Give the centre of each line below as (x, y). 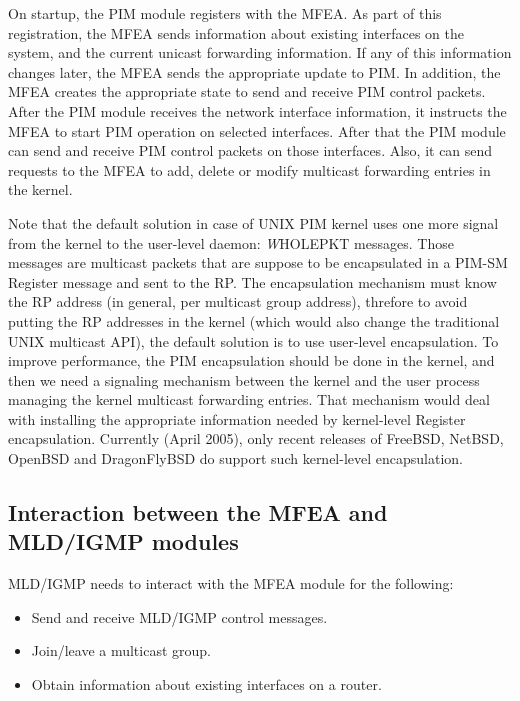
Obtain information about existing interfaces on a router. (206, 684)
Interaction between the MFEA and (198, 512)
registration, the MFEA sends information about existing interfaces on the (236, 32)
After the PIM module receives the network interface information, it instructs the (257, 110)
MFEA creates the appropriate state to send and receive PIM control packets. (247, 91)
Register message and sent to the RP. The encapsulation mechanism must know (252, 281)
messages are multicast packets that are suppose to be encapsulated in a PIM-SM (258, 262)
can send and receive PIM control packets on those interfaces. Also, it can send (250, 150)
